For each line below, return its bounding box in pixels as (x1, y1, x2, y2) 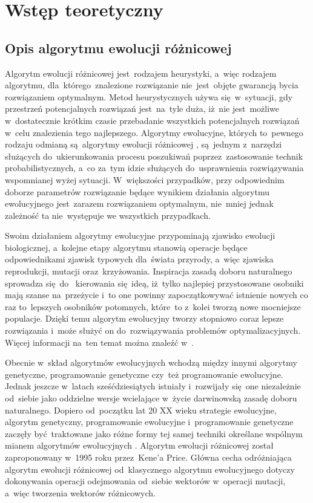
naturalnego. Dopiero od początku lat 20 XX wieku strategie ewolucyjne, (5, 403, 277, 416)
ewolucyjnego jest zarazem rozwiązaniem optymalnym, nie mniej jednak (5, 197, 274, 210)
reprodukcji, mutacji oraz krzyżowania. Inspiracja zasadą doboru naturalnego (5, 265, 292, 277)
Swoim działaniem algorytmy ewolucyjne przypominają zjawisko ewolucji (5, 229, 275, 242)
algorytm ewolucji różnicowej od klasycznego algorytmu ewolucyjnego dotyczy (5, 462, 295, 475)
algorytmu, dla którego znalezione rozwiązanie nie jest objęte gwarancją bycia (5, 79, 298, 91)
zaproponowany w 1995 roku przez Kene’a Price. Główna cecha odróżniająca (5, 450, 292, 463)
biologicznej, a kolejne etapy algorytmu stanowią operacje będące (5, 241, 248, 253)
